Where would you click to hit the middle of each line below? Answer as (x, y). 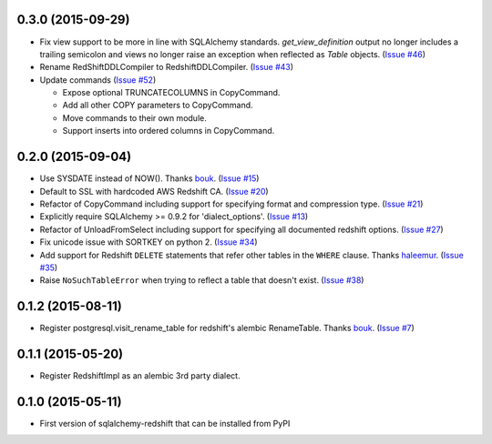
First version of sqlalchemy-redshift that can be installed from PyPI (165, 424)
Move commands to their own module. (134, 117)
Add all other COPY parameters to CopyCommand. (158, 106)
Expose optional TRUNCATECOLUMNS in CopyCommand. (171, 93)
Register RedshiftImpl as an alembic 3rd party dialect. (140, 376)
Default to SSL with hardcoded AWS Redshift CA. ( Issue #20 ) (154, 191)
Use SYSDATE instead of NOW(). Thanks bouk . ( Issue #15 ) (149, 178)
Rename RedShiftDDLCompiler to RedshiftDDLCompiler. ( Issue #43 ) (167, 67)
